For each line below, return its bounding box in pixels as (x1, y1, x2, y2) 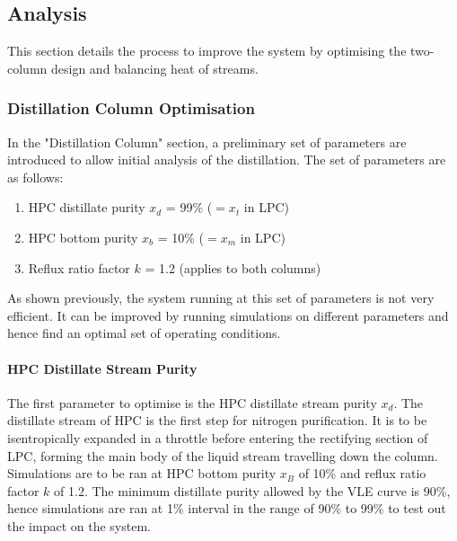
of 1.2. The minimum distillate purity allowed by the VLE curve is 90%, (54, 481, 451, 500)
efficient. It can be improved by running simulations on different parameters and (7, 306, 449, 324)
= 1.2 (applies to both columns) (145, 258, 321, 277)
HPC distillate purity (28, 198, 145, 217)
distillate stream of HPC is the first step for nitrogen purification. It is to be (7, 411, 427, 430)
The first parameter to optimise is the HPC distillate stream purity (7, 393, 377, 412)
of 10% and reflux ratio (298, 464, 426, 483)
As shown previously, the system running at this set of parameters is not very (7, 288, 435, 307)
